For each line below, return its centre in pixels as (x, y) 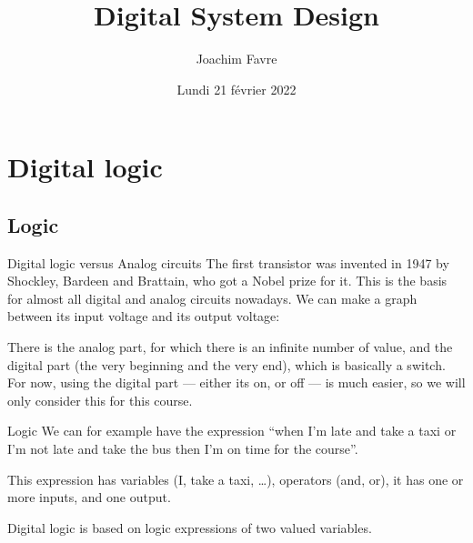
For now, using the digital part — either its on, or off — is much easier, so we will (236, 382)
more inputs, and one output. (89, 497)
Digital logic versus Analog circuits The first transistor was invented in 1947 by (228, 262)
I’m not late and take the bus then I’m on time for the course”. (183, 449)
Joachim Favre (236, 59)
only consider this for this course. (100, 400)
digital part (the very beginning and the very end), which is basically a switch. (226, 364)
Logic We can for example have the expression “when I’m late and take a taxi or (232, 431)
